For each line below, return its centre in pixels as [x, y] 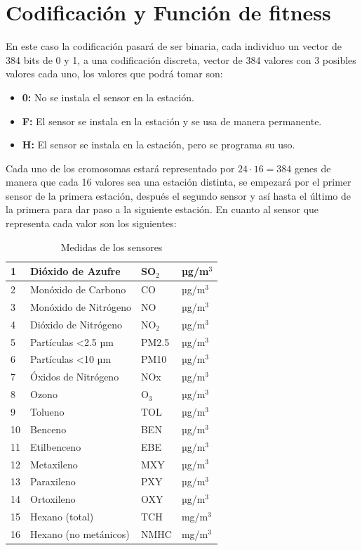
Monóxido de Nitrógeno [81, 306]
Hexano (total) [62, 517]
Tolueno [47, 411]
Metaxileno [54, 464]
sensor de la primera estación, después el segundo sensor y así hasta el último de [179, 195]
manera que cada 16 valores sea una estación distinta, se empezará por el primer [179, 182]
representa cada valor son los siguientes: [91, 223]
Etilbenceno [56, 446]
